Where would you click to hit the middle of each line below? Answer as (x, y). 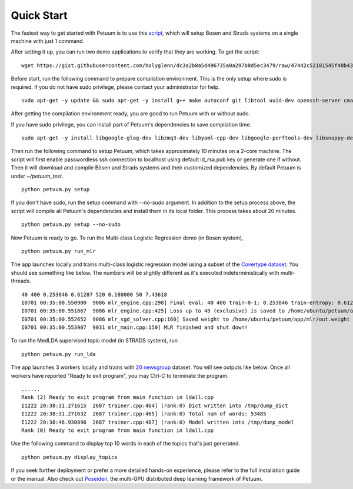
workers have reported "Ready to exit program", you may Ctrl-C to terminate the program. (120, 375)
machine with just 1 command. (48, 41)
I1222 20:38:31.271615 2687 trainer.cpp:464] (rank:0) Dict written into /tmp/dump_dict (155, 405)
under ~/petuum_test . (37, 176)
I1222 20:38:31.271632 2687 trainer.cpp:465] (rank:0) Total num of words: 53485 (144, 414)
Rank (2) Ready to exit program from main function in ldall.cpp (118, 397)
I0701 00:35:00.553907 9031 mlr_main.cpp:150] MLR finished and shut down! (135, 327)
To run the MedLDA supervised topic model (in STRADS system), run (94, 341)
